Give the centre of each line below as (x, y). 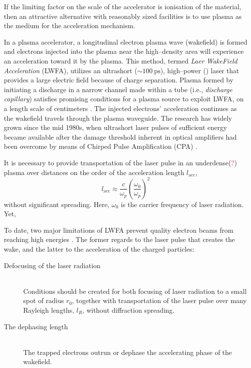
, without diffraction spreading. (128, 310)
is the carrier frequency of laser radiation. (182, 204)
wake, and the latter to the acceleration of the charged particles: (99, 248)
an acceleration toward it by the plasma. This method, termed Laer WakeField (121, 60)
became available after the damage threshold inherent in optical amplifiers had (120, 136)
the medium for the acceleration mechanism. (70, 25)
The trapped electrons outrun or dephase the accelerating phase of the (128, 352)
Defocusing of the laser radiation (52, 265)
